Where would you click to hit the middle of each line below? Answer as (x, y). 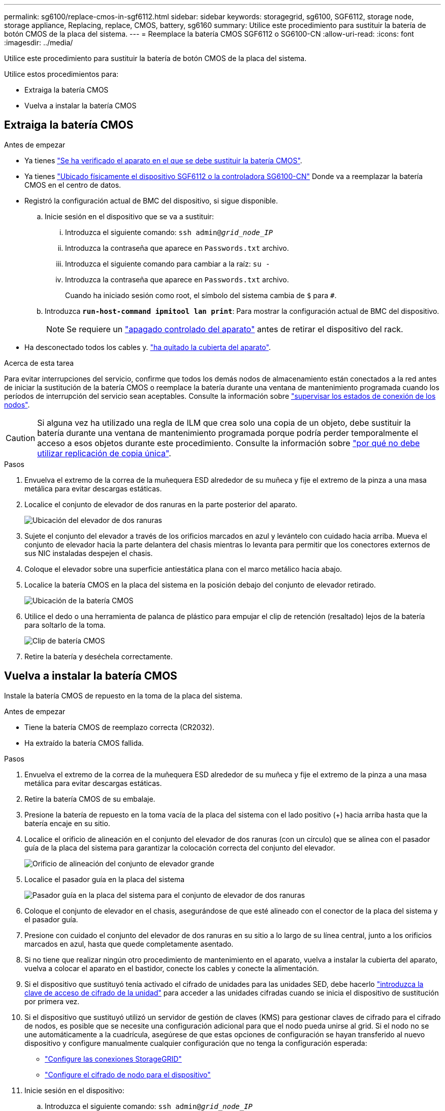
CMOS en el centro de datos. (73, 185)
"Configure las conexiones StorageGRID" (113, 1059)
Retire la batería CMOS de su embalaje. (90, 799)
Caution (21, 438)
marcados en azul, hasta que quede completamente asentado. (129, 944)
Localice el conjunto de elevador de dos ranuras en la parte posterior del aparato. (161, 504)
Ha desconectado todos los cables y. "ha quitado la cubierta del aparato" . (148, 347)
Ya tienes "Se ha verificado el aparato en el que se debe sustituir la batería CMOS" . (163, 160)
